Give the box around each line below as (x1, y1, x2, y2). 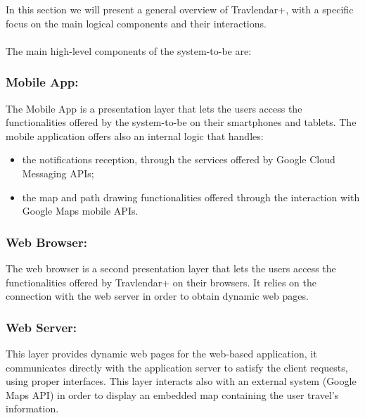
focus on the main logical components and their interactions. (6, 15, 267, 30)
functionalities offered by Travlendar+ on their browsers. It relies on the (6, 274, 316, 289)
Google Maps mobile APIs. (22, 203, 139, 218)
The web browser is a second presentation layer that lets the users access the (6, 260, 336, 275)
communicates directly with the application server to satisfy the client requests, (6, 360, 348, 374)
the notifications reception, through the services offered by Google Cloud (22, 152, 335, 167)
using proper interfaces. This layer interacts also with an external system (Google (6, 374, 357, 388)
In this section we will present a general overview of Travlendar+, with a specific (6, 2, 354, 16)
